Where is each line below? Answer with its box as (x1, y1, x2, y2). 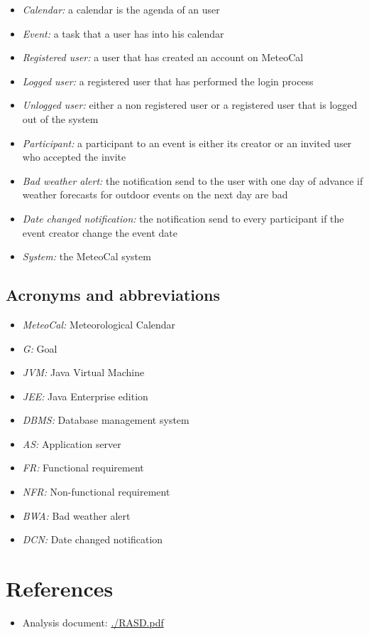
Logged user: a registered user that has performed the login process (22, 73, 314, 88)
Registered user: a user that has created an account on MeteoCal (22, 50, 304, 65)
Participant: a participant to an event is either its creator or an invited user (22, 135, 352, 150)
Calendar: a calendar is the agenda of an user (22, 2, 220, 16)
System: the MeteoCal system (22, 249, 151, 264)
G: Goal (22, 341, 57, 356)
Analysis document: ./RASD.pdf (22, 614, 164, 629)
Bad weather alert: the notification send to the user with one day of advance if (22, 173, 363, 188)
